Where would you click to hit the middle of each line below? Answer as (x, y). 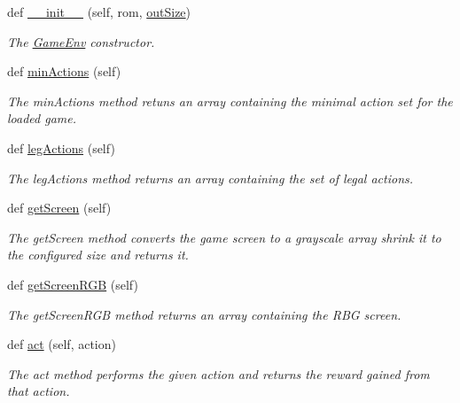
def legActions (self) (61, 147)
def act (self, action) (62, 344)
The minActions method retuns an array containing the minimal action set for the (230, 101)
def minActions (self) (64, 71)
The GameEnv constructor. (81, 41)
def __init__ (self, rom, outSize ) (99, 12)
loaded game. (42, 118)
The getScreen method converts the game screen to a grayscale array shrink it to (224, 237)
